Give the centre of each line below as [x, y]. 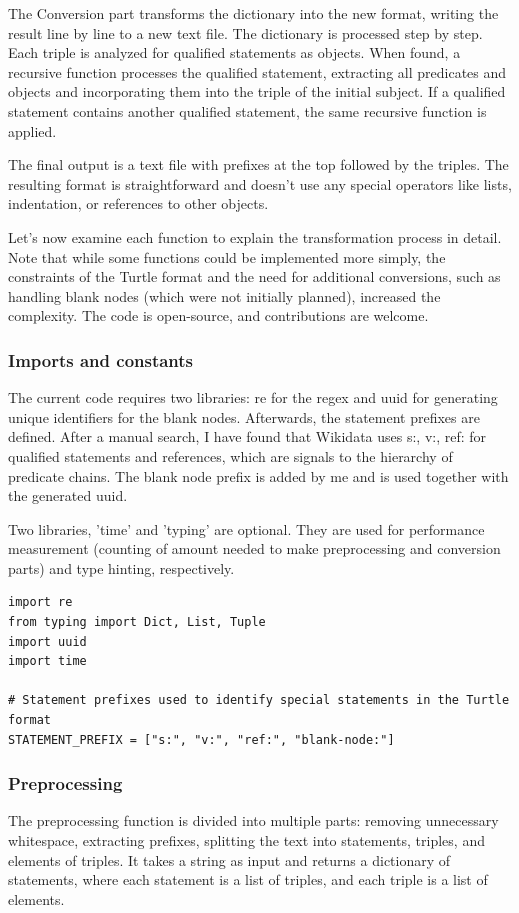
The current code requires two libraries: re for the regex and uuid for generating [253, 397]
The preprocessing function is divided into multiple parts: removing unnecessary [253, 820]
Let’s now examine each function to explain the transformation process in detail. [255, 236]
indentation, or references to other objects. [138, 203]
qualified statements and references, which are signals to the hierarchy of [230, 455]
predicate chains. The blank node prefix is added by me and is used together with [258, 475]
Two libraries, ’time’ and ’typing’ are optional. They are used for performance [246, 528]
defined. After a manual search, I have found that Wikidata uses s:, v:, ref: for [247, 436]
